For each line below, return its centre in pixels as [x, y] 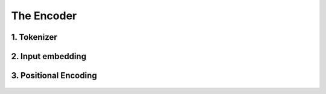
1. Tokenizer [34, 37]
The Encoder [44, 16]
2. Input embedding [49, 56]
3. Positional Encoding [54, 76]
